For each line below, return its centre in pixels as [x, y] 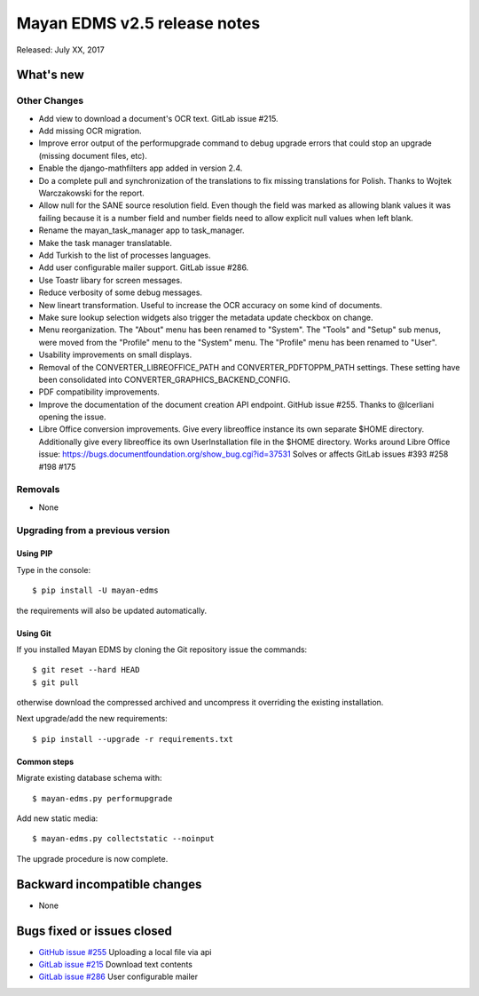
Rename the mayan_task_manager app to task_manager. [141, 230]
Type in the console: [54, 570]
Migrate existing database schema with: [89, 778]
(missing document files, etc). [93, 155]
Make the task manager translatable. [105, 243]
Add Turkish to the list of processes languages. [125, 255]
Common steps [45, 761]
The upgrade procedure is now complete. [92, 858]
